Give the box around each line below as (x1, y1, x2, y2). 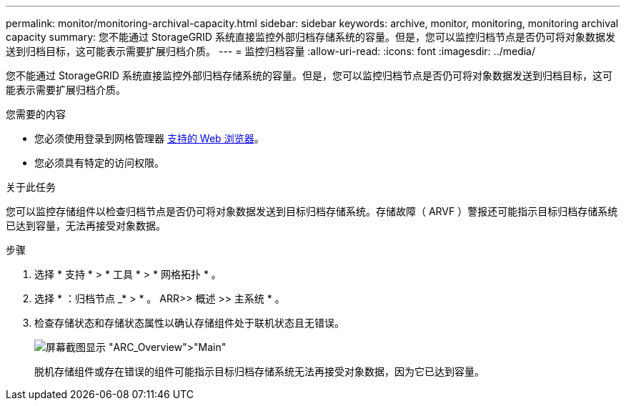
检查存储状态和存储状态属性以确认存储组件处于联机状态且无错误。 (34, 317, 344, 329)
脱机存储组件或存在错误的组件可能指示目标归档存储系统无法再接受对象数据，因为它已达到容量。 (34, 365, 485, 377)
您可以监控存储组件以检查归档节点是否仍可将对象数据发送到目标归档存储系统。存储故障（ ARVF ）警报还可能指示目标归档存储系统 (6, 205, 618, 217)
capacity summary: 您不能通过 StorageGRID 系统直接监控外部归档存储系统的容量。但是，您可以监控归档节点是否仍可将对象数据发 (6, 31, 615, 43)
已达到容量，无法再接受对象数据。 (6, 219, 166, 232)
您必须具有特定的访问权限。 (34, 157, 164, 169)
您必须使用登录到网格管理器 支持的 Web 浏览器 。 (34, 132, 264, 144)
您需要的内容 (6, 108, 66, 120)
